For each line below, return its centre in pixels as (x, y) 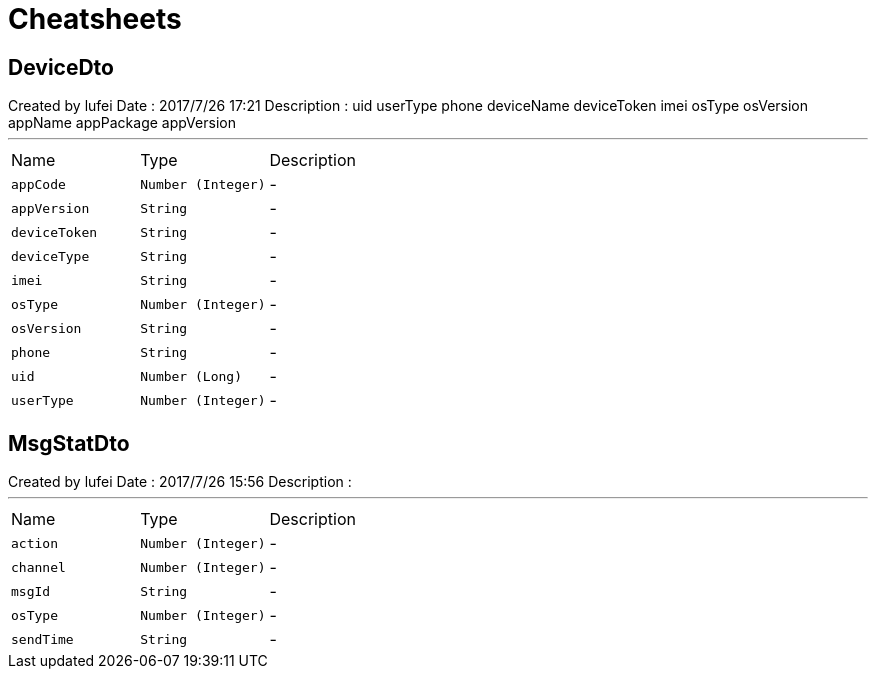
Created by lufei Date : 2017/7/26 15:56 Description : (180, 482)
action (34, 543)
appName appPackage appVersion (122, 123)
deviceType (50, 256)
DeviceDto (61, 67)
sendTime (42, 639)
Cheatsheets (95, 19)
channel (38, 567)
